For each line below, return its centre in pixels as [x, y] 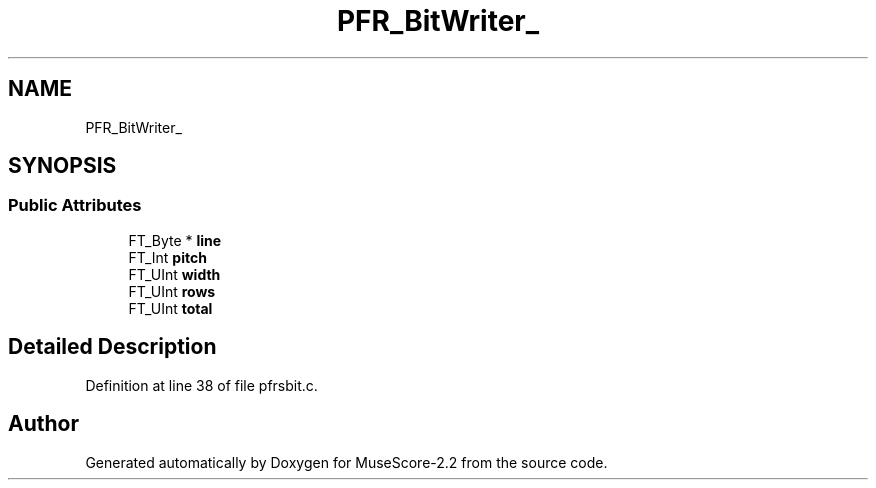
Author [43, 424]
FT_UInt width [174, 274]
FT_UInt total [170, 308]
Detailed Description [112, 347]
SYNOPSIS [62, 166]
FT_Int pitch [167, 257]
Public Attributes [75, 205]
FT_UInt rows [172, 291]
